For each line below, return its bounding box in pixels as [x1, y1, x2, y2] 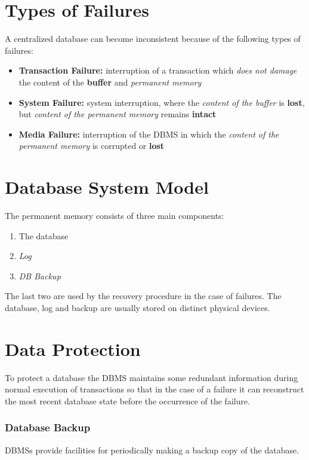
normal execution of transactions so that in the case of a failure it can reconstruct [5, 383, 304, 395]
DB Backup [18, 269, 61, 282]
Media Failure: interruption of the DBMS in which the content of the [18, 127, 279, 140]
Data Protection [5, 336, 141, 361]
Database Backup [5, 420, 91, 435]
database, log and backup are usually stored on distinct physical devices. [5, 301, 270, 313]
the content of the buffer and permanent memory [18, 75, 202, 88]
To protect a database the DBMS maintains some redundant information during [5, 371, 298, 383]
